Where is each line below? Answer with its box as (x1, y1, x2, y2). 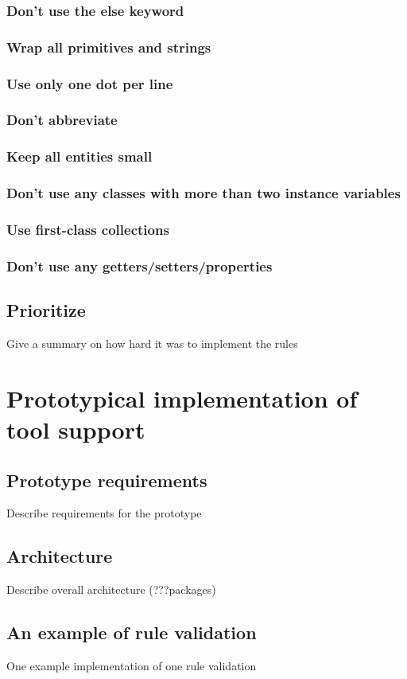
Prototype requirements (6, 467, 207, 492)
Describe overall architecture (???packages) (6, 581, 216, 598)
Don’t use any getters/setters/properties (6, 256, 273, 275)
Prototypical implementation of (6, 381, 358, 414)
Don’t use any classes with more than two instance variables (6, 183, 401, 203)
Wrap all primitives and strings (6, 37, 211, 57)
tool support (6, 412, 145, 445)
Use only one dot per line (6, 73, 173, 93)
